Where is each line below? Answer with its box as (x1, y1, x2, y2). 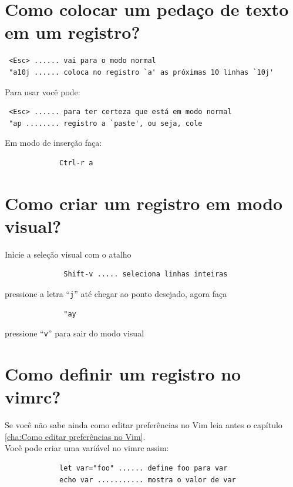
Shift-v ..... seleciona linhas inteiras (63, 270, 228, 279)
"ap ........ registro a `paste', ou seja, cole (9, 119, 203, 128)
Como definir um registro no (5, 362, 241, 386)
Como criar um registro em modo (5, 191, 283, 215)
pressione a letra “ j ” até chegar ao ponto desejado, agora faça (5, 287, 227, 299)
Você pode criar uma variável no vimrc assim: (5, 442, 169, 454)
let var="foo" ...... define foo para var (59, 463, 228, 472)
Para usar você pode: (5, 85, 80, 98)
